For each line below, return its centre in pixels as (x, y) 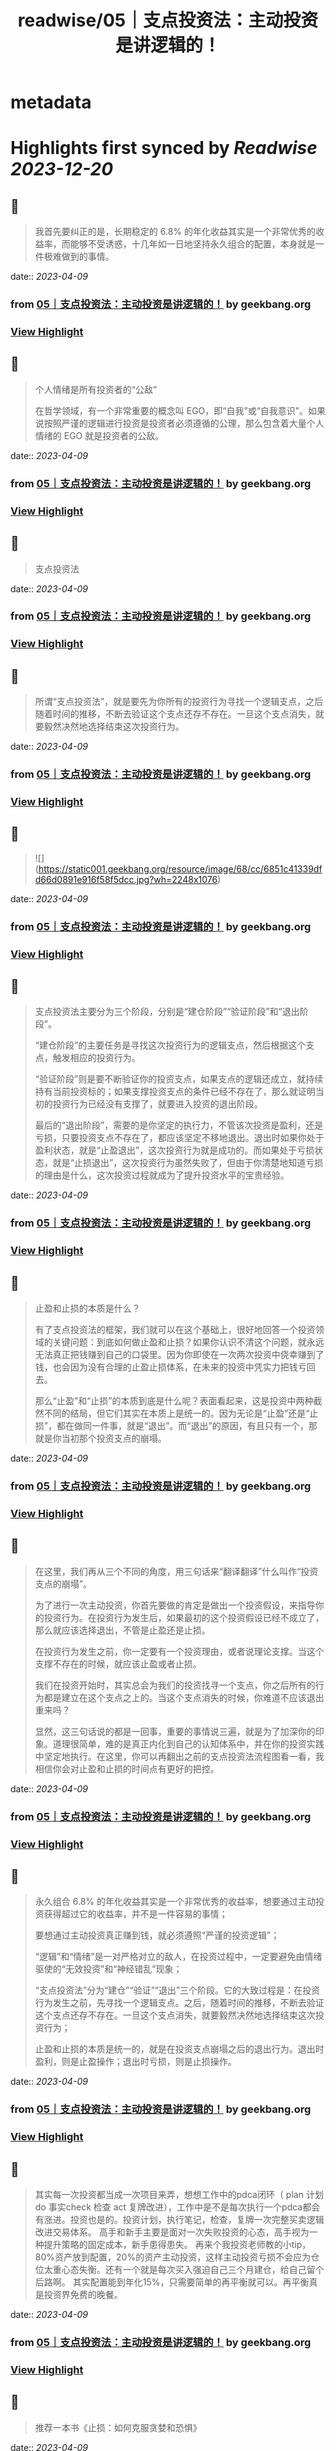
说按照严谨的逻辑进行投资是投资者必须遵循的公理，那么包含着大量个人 (179, 423)
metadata (51, 102)
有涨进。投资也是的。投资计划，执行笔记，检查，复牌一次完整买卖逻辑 (179, 2220)
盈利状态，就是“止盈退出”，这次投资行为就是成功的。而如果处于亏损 (174, 1150)
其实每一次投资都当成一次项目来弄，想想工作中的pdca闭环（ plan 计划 (179, 2195)
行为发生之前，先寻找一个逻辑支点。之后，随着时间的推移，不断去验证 (179, 2003)
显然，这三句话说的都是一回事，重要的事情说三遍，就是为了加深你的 (175, 1731)
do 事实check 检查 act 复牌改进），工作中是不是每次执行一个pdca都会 (177, 2207)
